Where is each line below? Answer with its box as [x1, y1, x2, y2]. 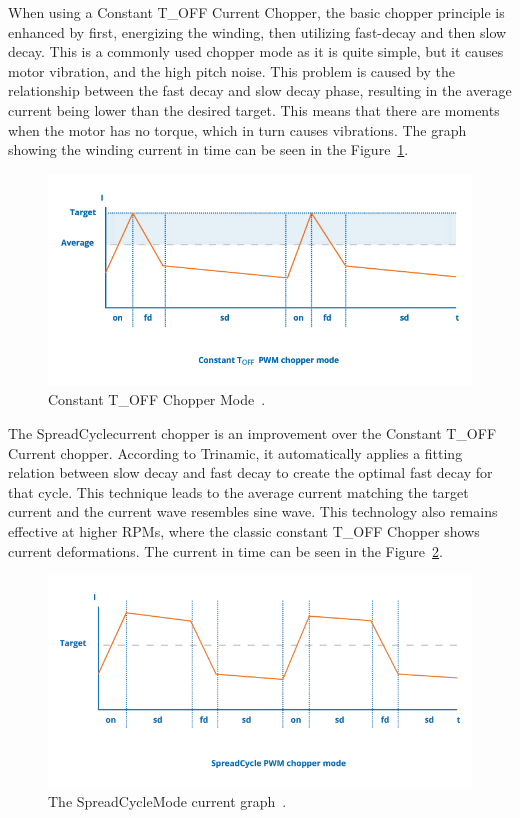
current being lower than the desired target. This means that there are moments [8, 99, 500, 120]
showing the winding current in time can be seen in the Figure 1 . [8, 139, 409, 160]
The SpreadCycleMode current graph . [48, 790, 287, 811]
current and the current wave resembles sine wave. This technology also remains [8, 501, 498, 522]
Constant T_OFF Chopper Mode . [48, 389, 266, 410]
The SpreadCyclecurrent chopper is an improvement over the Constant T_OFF [8, 422, 497, 443]
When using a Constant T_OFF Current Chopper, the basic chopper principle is [8, 2, 505, 22]
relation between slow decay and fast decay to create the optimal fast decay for [8, 462, 493, 483]
